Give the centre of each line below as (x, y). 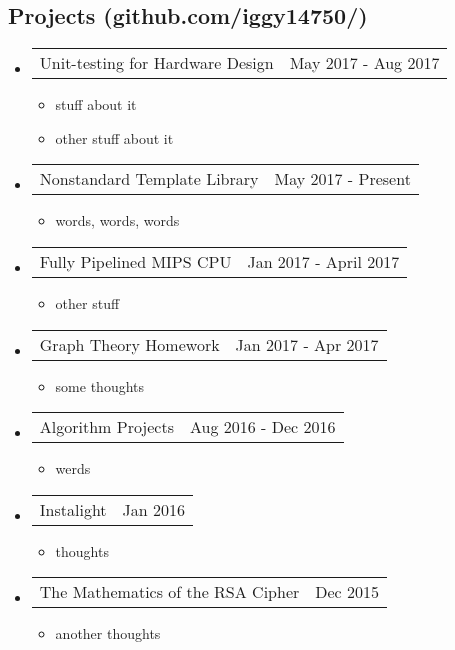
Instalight (73, 509)
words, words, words (117, 220)
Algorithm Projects (106, 427)
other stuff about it (114, 137)
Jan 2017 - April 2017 (323, 261)
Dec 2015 (347, 592)
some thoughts (100, 385)
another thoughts (108, 633)
